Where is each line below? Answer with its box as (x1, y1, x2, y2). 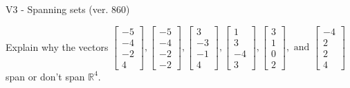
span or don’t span (6, 69, 85, 83)
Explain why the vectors (6, 39, 109, 54)
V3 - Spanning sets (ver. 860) (6, 2, 130, 16)
